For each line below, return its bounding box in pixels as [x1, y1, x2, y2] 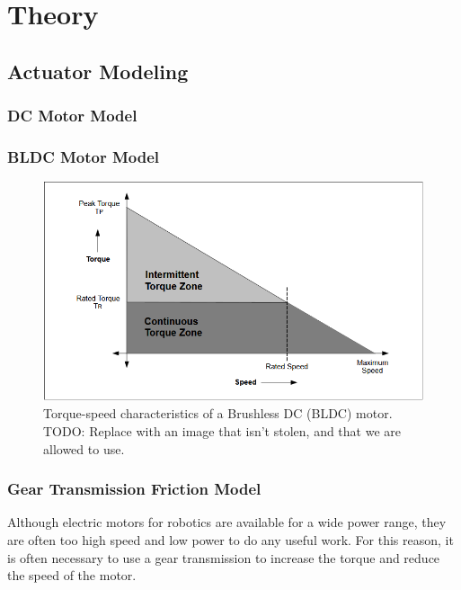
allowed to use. [43, 439, 125, 458]
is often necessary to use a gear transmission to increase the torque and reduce [7, 548, 440, 567]
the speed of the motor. [7, 566, 137, 585]
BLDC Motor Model [7, 145, 160, 167]
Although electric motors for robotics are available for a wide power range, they [7, 513, 447, 532]
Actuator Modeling [7, 57, 189, 85]
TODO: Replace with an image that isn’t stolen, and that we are [43, 422, 402, 440]
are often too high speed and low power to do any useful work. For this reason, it [7, 531, 454, 549]
